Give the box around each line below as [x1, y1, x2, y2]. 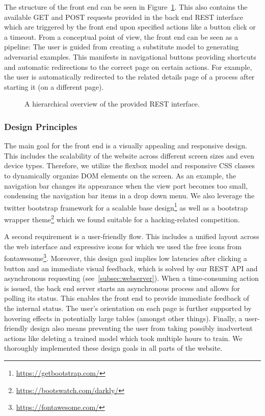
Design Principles [4, 120, 77, 133]
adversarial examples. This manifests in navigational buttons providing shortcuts [4, 51, 256, 62]
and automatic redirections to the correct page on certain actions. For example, [4, 61, 252, 72]
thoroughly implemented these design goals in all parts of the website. [4, 343, 223, 353]
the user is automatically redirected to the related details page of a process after [4, 71, 255, 82]
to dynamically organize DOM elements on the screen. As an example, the [4, 170, 236, 180]
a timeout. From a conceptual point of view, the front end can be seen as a [4, 31, 238, 42]
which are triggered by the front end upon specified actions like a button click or [4, 21, 256, 32]
